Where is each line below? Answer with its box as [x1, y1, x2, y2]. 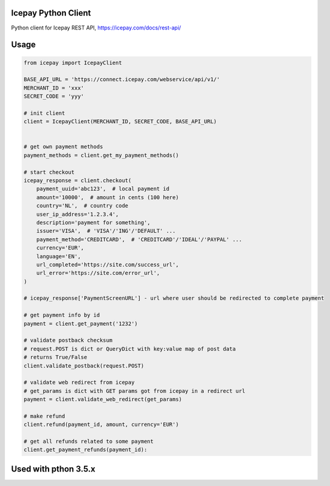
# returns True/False [23, 354, 88, 361]
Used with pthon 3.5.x [11, 464, 95, 474]
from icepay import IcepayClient [23, 59, 122, 66]
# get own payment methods [23, 143, 103, 150]
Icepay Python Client [11, 8, 91, 18]
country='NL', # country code [36, 202, 128, 209]
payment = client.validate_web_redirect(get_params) [23, 396, 182, 403]
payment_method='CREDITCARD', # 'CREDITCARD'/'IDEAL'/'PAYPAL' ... [36, 236, 242, 243]
